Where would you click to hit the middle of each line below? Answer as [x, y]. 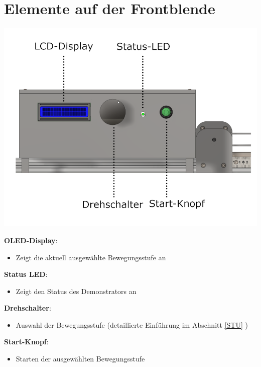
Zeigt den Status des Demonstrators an [76, 291]
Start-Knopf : [26, 342]
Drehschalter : [28, 308]
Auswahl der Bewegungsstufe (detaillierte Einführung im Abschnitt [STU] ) [132, 324]
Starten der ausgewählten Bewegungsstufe [80, 359]
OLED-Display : [31, 240]
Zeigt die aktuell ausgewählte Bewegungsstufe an [91, 257]
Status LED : [26, 274]
